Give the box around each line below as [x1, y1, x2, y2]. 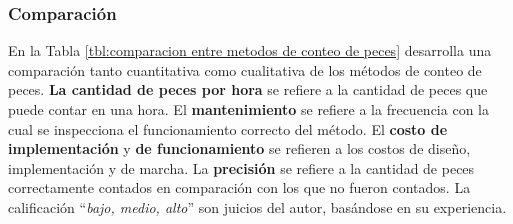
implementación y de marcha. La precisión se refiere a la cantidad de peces [8, 157, 475, 178]
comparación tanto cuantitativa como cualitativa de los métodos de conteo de [8, 59, 482, 80]
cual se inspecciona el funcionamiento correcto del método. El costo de [8, 118, 448, 139]
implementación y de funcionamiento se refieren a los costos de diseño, [8, 138, 471, 159]
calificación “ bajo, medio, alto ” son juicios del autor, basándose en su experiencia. [8, 196, 507, 217]
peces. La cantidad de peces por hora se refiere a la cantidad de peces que [8, 79, 488, 100]
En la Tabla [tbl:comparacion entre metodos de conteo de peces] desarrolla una [8, 40, 492, 61]
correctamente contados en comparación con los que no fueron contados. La [8, 177, 471, 198]
